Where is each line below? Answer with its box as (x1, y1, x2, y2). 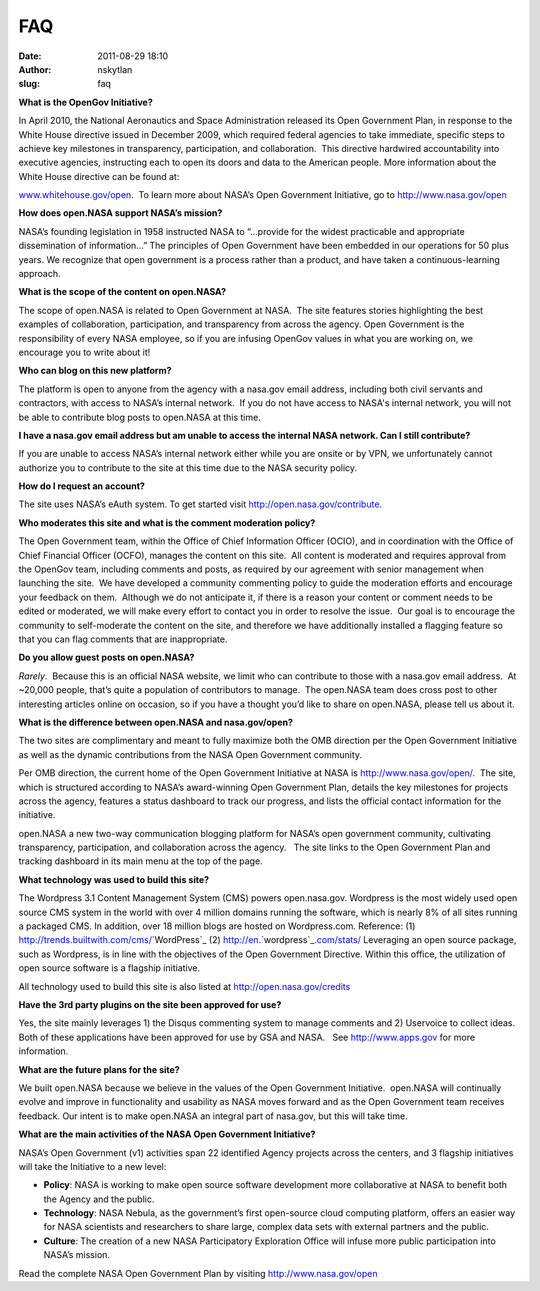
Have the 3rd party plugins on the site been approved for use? (18, 998, 282, 1010)
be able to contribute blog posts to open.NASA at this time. (18, 411, 262, 423)
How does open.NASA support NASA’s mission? (18, 207, 223, 219)
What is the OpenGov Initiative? (18, 96, 154, 108)
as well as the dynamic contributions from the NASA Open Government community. (18, 748, 363, 760)
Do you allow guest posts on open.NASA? (18, 651, 195, 664)
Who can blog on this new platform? (18, 365, 172, 377)
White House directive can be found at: (18, 170, 180, 182)
